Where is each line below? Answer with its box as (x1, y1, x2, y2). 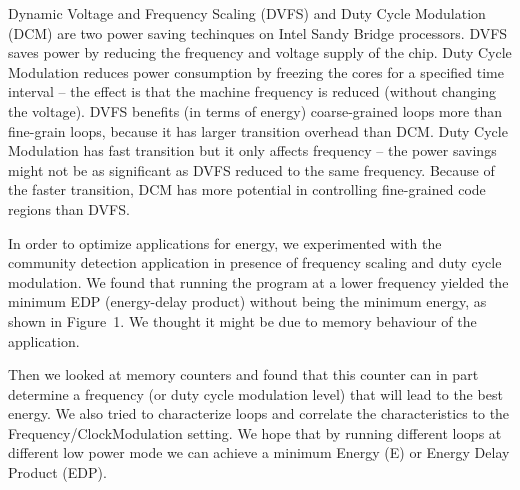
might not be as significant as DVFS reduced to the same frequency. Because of (8, 159, 495, 180)
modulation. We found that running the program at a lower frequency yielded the (8, 271, 509, 292)
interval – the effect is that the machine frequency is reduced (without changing (8, 81, 496, 102)
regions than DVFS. (8, 198, 130, 219)
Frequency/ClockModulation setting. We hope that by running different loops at (8, 422, 502, 443)
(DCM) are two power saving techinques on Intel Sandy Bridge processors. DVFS (8, 22, 508, 43)
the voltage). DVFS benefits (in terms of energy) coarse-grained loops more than (8, 100, 502, 121)
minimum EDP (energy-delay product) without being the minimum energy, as (8, 291, 487, 312)
